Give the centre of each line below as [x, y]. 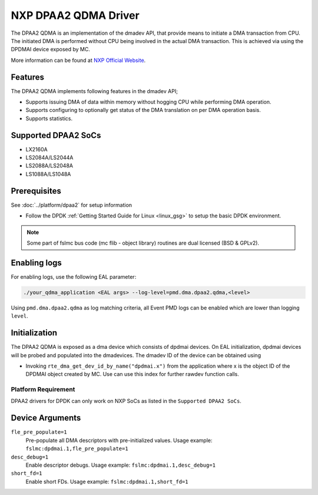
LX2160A [37, 149]
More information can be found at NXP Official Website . [78, 60]
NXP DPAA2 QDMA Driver [75, 15]
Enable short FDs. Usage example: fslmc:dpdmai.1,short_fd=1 [107, 481]
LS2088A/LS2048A [49, 166]
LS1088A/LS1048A [48, 174]
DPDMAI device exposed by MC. [51, 49]
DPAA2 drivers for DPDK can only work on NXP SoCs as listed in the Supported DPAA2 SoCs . [126, 401]
